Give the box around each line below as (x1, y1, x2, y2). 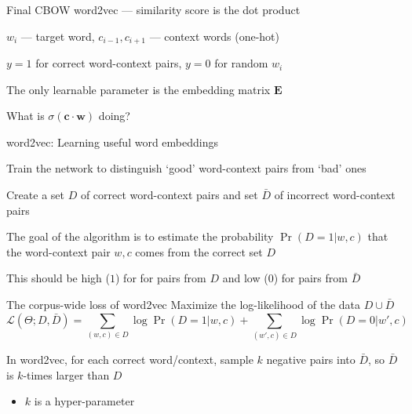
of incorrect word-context (274, 187, 396, 203)
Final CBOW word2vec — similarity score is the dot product (6, 2, 301, 17)
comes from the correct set (135, 243, 263, 260)
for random (214, 55, 268, 71)
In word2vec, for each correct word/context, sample (6, 350, 253, 367)
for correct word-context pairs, (35, 55, 182, 71)
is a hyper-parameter (34, 393, 135, 409)
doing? (98, 107, 130, 124)
